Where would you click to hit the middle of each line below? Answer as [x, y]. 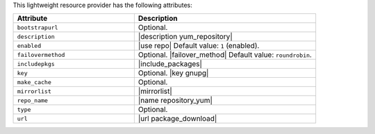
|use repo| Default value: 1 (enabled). [199, 46]
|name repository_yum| [175, 101]
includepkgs [36, 64]
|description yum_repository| [185, 37]
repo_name [33, 100]
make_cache [34, 82]
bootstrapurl [37, 27]
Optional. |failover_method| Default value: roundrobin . [225, 55]
